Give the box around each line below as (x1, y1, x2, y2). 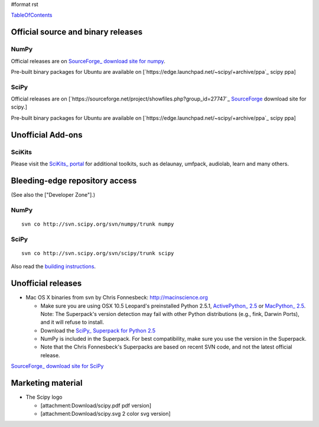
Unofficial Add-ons (11, 130, 83, 140)
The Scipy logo (25, 393, 63, 401)
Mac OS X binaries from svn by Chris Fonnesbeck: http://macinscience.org (25, 294, 208, 301)
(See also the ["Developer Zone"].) (11, 191, 96, 198)
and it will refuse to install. (40, 319, 105, 326)
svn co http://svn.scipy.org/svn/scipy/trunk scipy (21, 250, 174, 256)
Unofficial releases (11, 278, 82, 289)
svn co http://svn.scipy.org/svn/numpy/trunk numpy (21, 220, 174, 227)
